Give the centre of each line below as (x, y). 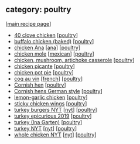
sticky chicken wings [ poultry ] (50, 103)
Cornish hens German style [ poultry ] (58, 91)
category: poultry (38, 10)
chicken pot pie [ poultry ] (44, 72)
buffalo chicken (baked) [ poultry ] (54, 41)
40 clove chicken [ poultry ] (46, 35)
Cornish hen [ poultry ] (40, 85)
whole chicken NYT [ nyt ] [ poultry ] (55, 135)
